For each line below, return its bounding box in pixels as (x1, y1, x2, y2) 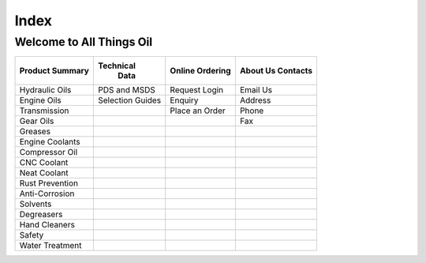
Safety (19, 230, 44, 241)
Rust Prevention (19, 178, 79, 189)
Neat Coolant (19, 167, 69, 178)
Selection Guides (97, 95, 162, 106)
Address (239, 95, 271, 106)
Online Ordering (170, 66, 232, 77)
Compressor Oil (19, 147, 78, 158)
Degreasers (19, 209, 63, 220)
